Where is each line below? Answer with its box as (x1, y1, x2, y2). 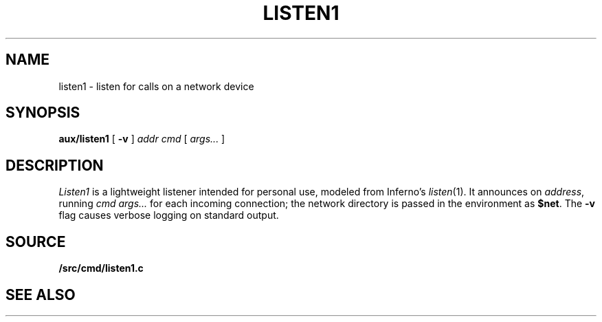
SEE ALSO (5, 286, 76, 303)
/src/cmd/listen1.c (58, 262, 144, 275)
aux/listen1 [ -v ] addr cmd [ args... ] (58, 133, 225, 145)
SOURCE (5, 233, 66, 250)
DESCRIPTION (5, 156, 104, 174)
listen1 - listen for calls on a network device (58, 80, 254, 92)
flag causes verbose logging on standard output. (58, 209, 279, 222)
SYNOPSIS (5, 104, 80, 122)
